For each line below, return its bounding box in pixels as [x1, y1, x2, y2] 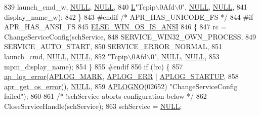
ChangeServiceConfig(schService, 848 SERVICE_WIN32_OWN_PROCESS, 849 [4, 31, 256, 42]
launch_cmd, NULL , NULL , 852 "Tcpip [4, 51, 128, 61]
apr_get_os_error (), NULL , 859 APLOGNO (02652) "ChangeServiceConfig [4, 81, 238, 91]
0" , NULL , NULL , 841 [178, 2, 247, 12]
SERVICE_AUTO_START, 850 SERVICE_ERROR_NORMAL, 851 [4, 41, 223, 52]
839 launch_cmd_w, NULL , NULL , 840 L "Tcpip [4, 2, 156, 12]
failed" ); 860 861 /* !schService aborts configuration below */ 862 [4, 91, 207, 101]
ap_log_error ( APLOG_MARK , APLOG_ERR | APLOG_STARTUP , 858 [4, 71, 239, 82]
